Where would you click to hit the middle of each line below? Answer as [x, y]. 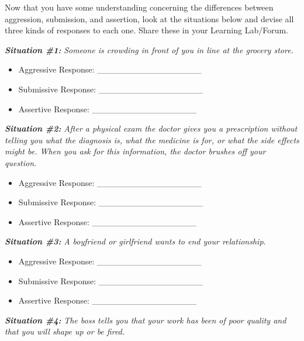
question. [21, 162]
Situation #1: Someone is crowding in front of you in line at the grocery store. [149, 49]
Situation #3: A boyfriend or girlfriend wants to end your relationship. [135, 241]
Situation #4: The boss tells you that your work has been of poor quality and [146, 320]
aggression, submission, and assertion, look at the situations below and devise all [149, 18]
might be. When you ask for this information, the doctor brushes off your [135, 151]
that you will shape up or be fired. [65, 331]
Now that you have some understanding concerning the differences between [139, 7]
